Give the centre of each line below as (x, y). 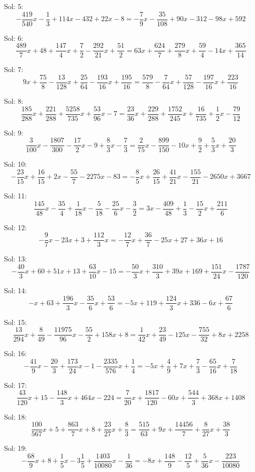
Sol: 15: (16, 322)
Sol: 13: (16, 259)
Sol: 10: (16, 164)
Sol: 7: (14, 69)
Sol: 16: (16, 353)
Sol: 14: (16, 290)
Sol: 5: (14, 6)
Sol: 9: (14, 132)
